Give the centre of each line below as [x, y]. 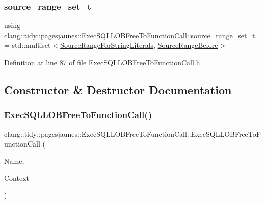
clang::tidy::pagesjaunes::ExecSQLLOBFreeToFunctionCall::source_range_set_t [130, 35]
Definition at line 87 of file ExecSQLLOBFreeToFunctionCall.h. [103, 62]
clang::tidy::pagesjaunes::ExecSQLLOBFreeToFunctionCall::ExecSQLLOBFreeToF [132, 134]
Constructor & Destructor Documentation [118, 89]
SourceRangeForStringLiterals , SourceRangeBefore [139, 45]
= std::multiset [28, 45]
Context [17, 178]
